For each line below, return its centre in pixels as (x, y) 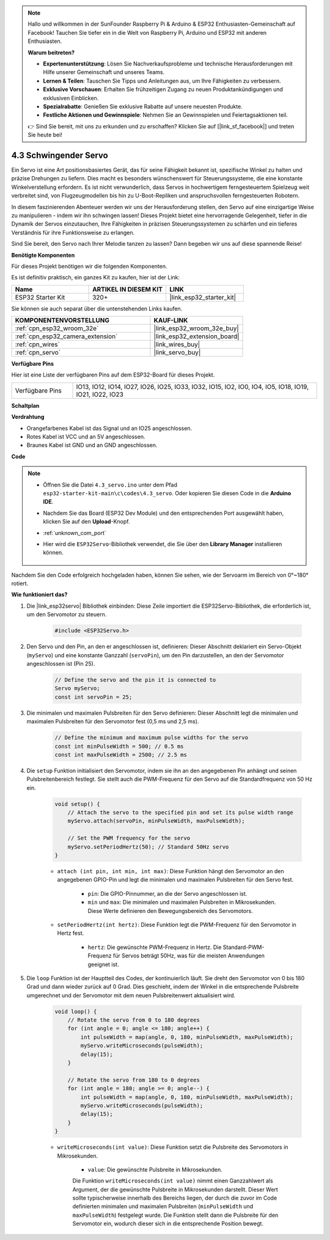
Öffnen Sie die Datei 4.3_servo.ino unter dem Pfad (110, 485)
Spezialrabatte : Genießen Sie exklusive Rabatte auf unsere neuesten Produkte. (143, 106)
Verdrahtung (28, 417)
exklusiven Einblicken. (71, 98)
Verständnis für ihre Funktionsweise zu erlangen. (73, 232)
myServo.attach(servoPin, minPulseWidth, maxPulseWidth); (156, 821)
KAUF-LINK (171, 320)
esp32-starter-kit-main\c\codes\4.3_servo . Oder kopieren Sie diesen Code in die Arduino (167, 493)
